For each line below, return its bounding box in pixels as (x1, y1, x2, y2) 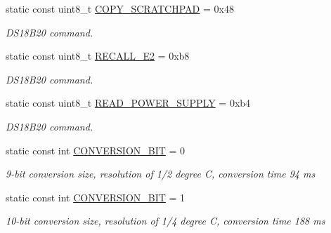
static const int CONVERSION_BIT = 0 (6, 142, 186, 157)
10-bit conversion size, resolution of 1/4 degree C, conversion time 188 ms (6, 213, 325, 228)
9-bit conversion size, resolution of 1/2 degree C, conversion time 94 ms (6, 166, 316, 181)
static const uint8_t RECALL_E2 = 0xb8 (6, 48, 190, 63)
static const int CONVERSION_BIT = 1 (6, 189, 186, 204)
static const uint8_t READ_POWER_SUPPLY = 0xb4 (6, 95, 251, 110)
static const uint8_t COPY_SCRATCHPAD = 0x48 (6, 1, 234, 15)
